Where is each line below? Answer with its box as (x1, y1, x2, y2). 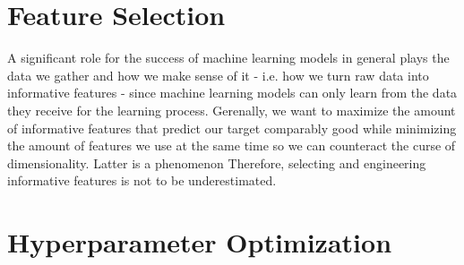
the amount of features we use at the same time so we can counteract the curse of (7, 136, 456, 155)
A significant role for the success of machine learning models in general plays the (7, 48, 450, 67)
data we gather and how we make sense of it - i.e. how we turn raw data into (7, 65, 429, 84)
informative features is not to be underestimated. (7, 171, 277, 190)
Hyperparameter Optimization (7, 224, 392, 261)
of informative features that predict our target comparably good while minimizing (7, 118, 457, 137)
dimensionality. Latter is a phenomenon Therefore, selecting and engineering (7, 153, 426, 172)
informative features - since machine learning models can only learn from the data (7, 83, 458, 102)
